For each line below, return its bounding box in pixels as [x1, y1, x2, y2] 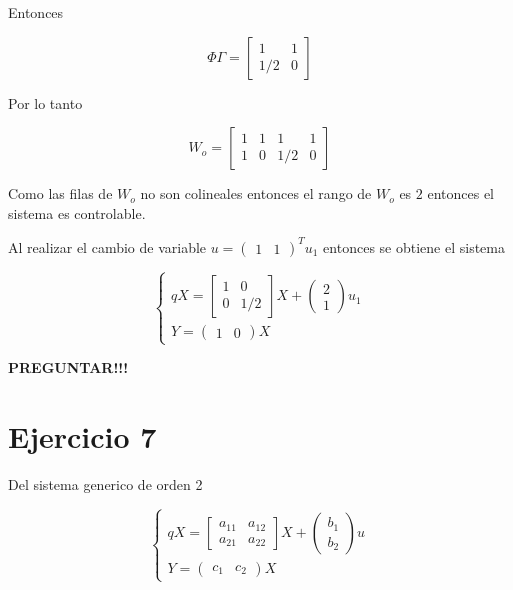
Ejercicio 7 [8, 416, 157, 457]
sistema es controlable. [8, 202, 146, 223]
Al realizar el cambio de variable [8, 236, 207, 257]
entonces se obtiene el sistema [323, 236, 505, 257]
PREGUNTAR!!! [8, 357, 129, 378]
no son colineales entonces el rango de [140, 183, 372, 204]
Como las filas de [8, 183, 113, 204]
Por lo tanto [8, 92, 83, 113]
